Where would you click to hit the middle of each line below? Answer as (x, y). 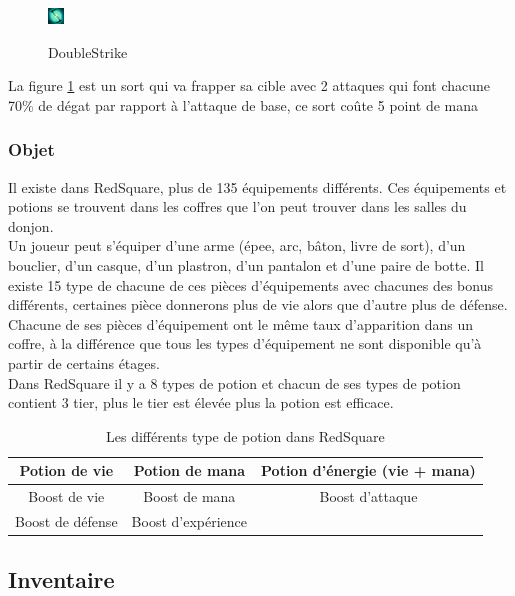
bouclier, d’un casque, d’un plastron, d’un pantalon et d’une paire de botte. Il (246, 264)
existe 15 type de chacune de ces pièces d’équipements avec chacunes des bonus (250, 284)
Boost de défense (66, 521)
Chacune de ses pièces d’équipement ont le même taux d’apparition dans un (241, 323)
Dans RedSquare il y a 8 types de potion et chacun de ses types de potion (234, 382)
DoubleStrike (88, 51)
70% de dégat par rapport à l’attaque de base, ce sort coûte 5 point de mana (243, 104)
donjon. (31, 225)
